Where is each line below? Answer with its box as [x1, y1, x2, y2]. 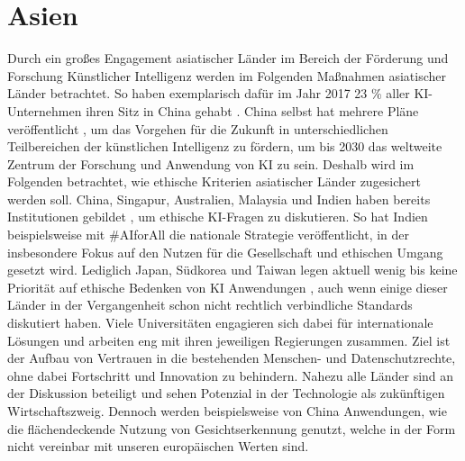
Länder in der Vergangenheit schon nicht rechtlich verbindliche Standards [7, 295, 413, 314]
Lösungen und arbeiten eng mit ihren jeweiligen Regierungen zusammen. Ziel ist [7, 330, 451, 349]
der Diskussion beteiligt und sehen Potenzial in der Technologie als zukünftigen [7, 384, 445, 402]
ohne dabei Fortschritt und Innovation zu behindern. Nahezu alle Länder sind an [7, 366, 454, 384]
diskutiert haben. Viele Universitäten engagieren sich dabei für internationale [7, 313, 433, 332]
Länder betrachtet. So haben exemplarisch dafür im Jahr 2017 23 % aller [7, 84, 410, 103]
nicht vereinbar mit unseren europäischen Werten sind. [7, 437, 309, 456]
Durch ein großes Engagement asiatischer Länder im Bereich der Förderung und [7, 49, 449, 68]
